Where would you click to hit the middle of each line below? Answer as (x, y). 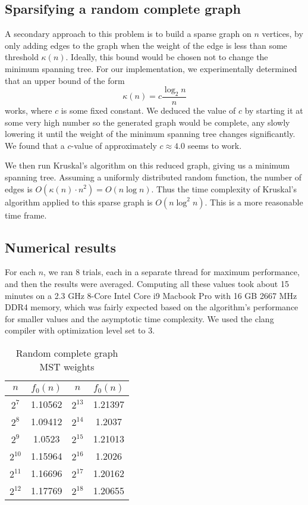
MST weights (67, 366)
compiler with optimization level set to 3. (80, 330)
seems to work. (215, 145)
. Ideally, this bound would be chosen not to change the (167, 57)
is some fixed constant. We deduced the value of (148, 110)
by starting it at (274, 110)
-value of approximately (114, 145)
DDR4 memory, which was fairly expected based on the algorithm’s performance (152, 307)
